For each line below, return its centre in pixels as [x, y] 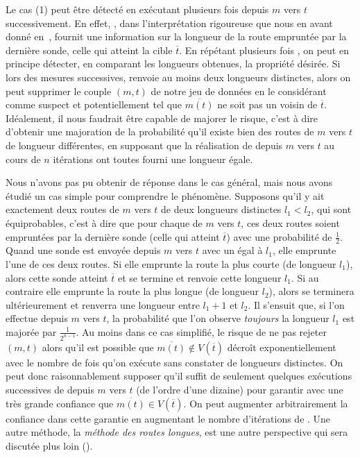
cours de [23, 159]
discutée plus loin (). [49, 445]
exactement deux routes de [62, 209]
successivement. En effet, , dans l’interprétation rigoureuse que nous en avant [169, 23]
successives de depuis [50, 389]
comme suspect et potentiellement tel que [94, 104]
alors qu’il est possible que [98, 347]
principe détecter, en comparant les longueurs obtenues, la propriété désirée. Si [173, 63]
